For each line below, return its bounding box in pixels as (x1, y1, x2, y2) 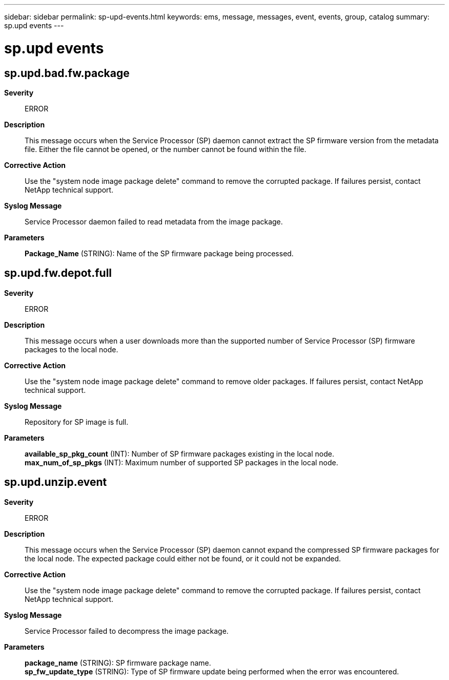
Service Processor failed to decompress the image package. (25, 626, 229, 635)
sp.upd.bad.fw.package (4, 66, 130, 80)
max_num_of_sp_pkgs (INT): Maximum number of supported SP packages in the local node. (25, 458, 338, 467)
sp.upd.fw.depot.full (4, 267, 112, 280)
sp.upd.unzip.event (4, 476, 107, 489)
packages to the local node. (25, 345, 118, 354)
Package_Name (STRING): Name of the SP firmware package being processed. (25, 249, 294, 258)
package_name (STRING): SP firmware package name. (25, 658, 211, 667)
